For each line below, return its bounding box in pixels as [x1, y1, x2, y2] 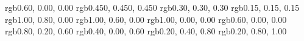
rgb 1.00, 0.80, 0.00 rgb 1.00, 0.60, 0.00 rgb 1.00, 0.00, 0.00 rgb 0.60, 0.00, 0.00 [5, 13, 287, 25]
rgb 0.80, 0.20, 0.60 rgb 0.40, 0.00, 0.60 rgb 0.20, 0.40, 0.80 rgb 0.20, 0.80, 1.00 [5, 25, 287, 37]
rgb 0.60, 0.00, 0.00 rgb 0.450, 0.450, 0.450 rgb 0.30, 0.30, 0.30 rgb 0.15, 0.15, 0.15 [5, 1, 300, 13]
